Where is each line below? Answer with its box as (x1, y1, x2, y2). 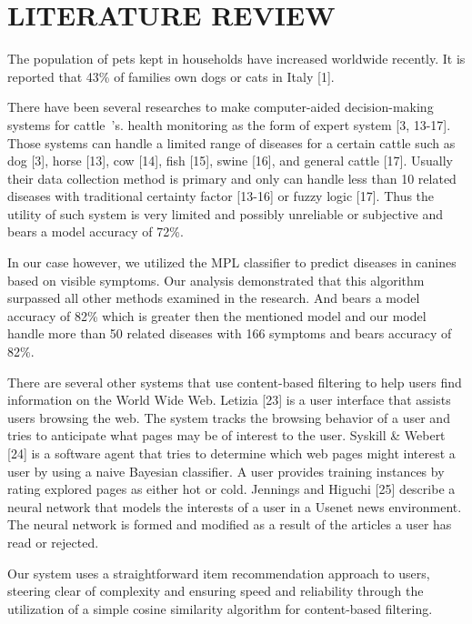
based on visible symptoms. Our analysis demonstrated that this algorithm (7, 270, 425, 289)
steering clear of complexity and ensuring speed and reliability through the (7, 581, 424, 600)
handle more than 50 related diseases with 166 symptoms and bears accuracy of (7, 324, 452, 343)
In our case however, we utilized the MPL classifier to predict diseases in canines (7, 253, 457, 272)
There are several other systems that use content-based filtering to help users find (7, 372, 462, 391)
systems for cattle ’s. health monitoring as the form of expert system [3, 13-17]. (7, 115, 451, 134)
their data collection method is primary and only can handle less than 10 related (7, 168, 457, 187)
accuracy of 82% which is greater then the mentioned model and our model (7, 306, 427, 325)
